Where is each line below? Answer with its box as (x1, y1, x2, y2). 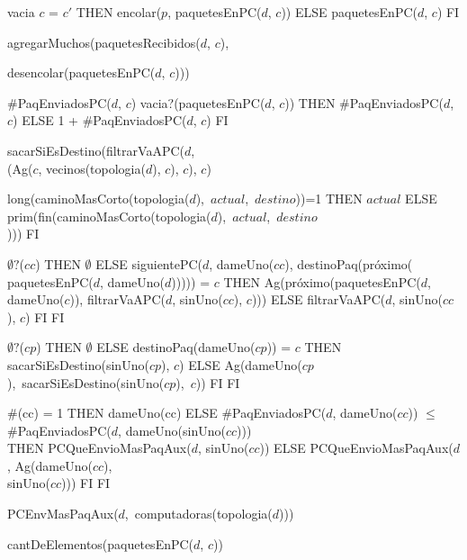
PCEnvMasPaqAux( (7, 504, 119, 523)
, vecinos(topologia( (38, 158, 146, 177)
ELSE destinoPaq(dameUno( (96, 338, 256, 357)
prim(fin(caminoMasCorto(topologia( (7, 206, 211, 225)
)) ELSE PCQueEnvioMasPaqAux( (259, 438, 454, 457)
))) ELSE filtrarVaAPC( (251, 290, 386, 309)
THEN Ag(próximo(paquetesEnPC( (223, 272, 421, 291)
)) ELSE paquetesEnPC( (281, 3, 418, 21)
